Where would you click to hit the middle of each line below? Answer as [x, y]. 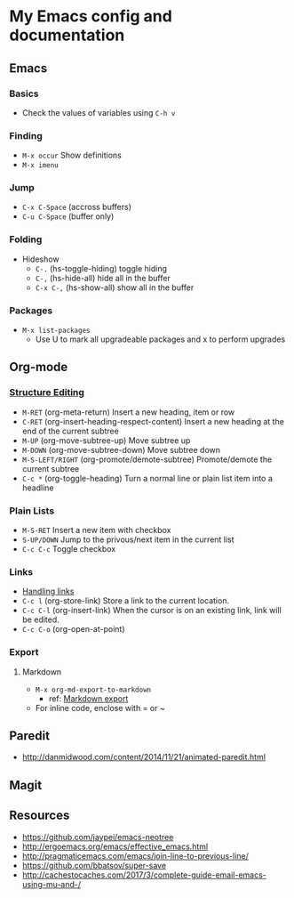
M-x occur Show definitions [72, 155]
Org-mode [39, 367]
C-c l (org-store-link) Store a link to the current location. [125, 601]
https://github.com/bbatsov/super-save [94, 865]
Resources [40, 816]
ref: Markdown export [88, 698]
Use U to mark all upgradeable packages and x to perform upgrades [160, 339]
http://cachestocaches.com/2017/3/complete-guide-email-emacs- [144, 875]
